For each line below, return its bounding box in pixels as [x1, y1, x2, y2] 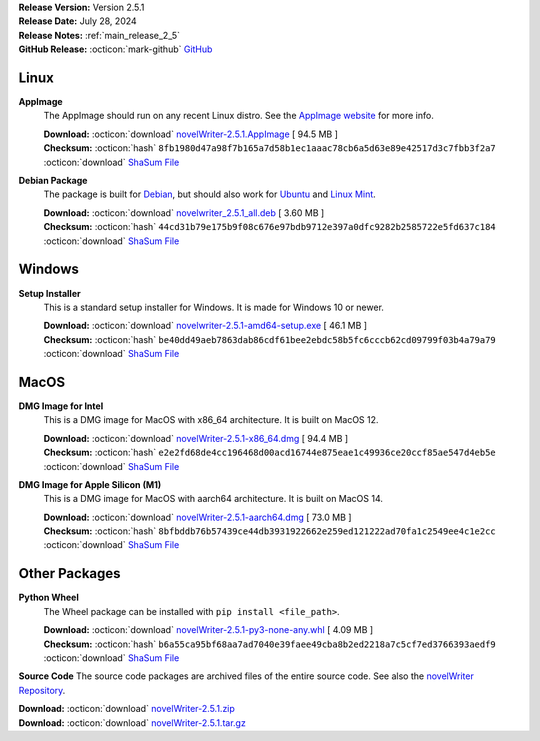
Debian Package [18, 175, 88, 187]
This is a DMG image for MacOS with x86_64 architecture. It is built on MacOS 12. [43, 414, 379, 426]
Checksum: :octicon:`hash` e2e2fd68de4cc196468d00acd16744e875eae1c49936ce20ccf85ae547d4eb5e [43, 446, 497, 459]
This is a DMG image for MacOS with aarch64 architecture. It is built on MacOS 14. [43, 493, 384, 505]
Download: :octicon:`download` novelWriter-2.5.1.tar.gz [18, 716, 247, 729]
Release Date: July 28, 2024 [18, 15, 137, 27]
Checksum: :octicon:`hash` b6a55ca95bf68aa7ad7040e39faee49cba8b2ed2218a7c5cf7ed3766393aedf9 [43, 638, 497, 650]
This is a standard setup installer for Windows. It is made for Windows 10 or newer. [43, 301, 385, 313]
